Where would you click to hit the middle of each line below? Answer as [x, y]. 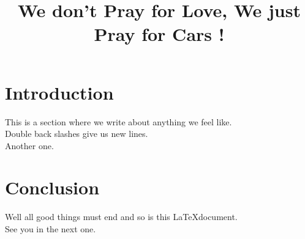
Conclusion [52, 187]
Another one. [29, 145]
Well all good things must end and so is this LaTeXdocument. [121, 217]
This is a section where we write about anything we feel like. [119, 121]
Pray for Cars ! [159, 34]
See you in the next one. [51, 229]
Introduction [59, 92]
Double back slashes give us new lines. [77, 134]
